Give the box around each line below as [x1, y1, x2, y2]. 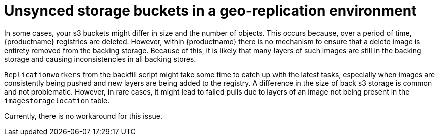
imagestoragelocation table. [4, 96, 110, 105]
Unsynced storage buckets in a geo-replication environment [4, 2, 417, 19]
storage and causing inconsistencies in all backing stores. [4, 54, 196, 63]
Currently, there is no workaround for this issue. [4, 111, 162, 120]
